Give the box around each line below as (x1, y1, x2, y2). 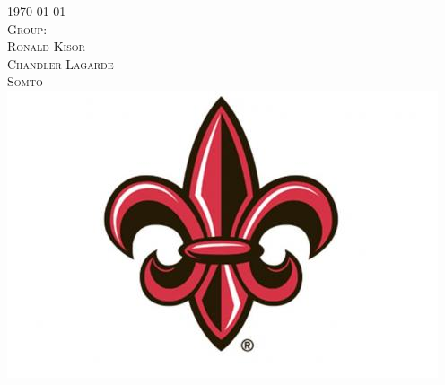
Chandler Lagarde (7, 54, 114, 73)
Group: (7, 19, 48, 38)
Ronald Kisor (7, 37, 85, 56)
